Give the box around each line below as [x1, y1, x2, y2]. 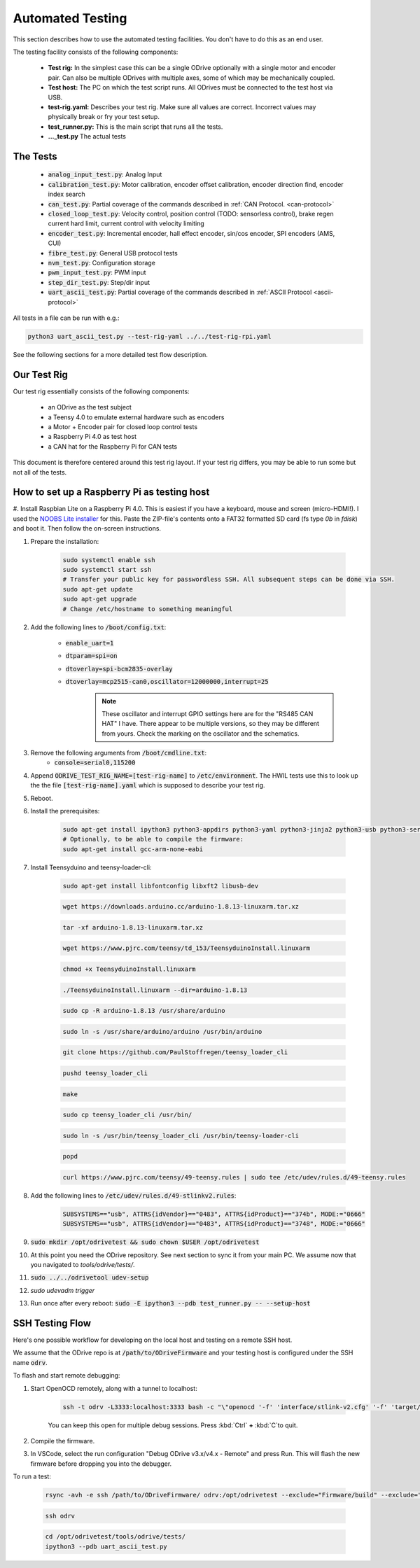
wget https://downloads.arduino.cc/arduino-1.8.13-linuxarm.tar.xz [62, 903, 300, 911]
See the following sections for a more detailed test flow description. [13, 350, 208, 358]
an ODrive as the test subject [48, 403, 132, 412]
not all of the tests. [13, 468, 67, 476]
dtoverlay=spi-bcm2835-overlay [65, 665, 173, 673]
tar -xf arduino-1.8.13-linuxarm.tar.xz [62, 923, 203, 931]
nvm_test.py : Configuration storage [48, 258, 155, 267]
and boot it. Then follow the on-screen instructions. [13, 524, 161, 533]
